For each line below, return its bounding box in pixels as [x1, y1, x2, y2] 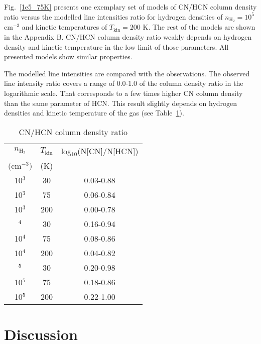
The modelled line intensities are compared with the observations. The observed [4, 68, 250, 78]
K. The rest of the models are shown [143, 22, 255, 32]
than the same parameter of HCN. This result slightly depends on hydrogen [4, 97, 237, 108]
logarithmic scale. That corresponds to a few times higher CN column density [4, 88, 243, 98]
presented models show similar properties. [4, 51, 133, 62]
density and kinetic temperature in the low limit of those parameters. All [4, 41, 229, 52]
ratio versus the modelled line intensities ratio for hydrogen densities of [4, 11, 223, 22]
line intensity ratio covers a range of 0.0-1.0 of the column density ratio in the [4, 78, 243, 88]
